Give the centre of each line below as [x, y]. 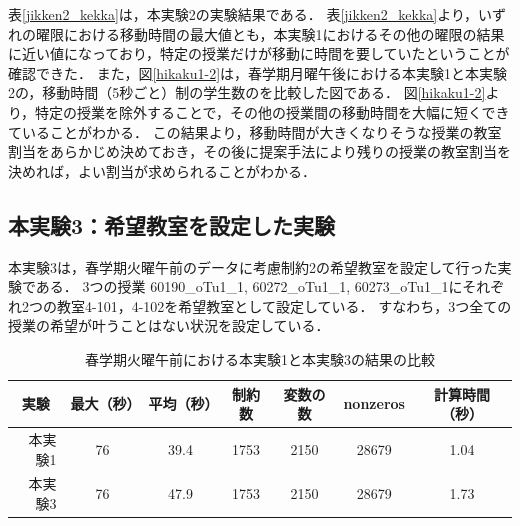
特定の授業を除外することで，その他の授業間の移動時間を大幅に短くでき [272, 111]
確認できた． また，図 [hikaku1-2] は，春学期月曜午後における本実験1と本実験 [258, 72]
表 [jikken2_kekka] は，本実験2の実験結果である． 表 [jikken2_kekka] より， [243, 14]
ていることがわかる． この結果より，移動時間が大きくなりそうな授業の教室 [255, 131]
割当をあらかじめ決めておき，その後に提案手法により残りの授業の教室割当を [259, 151]
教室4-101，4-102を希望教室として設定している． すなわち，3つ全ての [284, 305]
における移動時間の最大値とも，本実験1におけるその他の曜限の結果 [284, 33]
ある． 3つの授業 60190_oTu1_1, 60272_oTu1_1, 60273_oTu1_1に [249, 286]
